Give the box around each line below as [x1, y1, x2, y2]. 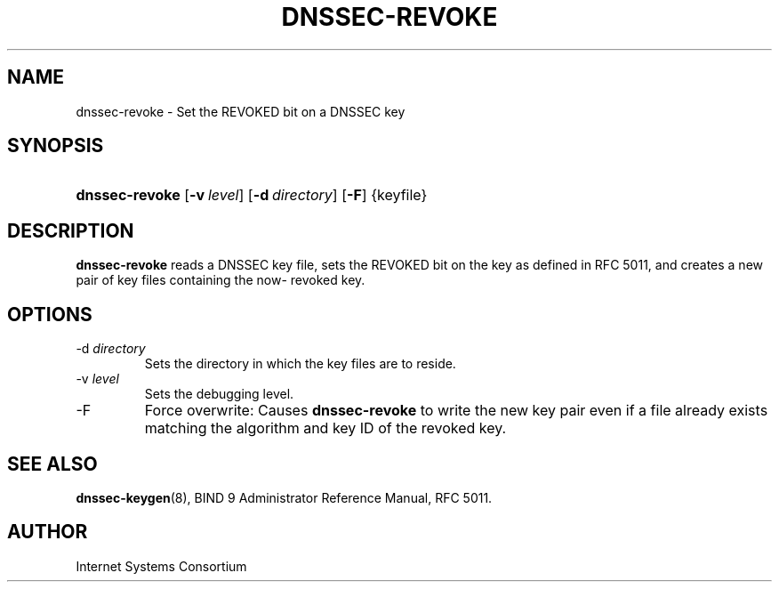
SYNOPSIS [7, 134, 104, 157]
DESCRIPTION [7, 219, 134, 242]
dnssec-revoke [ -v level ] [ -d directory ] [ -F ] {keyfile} [76, 186, 428, 205]
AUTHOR [7, 520, 88, 544]
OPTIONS [7, 303, 92, 326]
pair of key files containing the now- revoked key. [76, 272, 365, 288]
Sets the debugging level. [144, 386, 294, 402]
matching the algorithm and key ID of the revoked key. [144, 419, 507, 438]
